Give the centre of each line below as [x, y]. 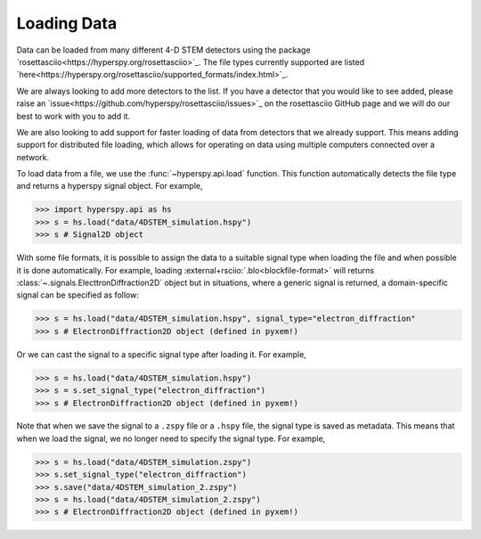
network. [33, 157]
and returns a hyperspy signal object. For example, [110, 186]
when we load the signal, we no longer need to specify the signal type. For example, [171, 438]
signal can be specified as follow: [78, 295]
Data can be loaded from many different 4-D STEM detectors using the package [163, 50]
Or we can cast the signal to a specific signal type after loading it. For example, [161, 354]
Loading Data [67, 23]
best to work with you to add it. [73, 116]
